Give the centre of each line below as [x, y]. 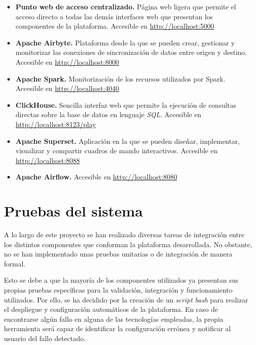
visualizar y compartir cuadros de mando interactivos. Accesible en [117, 151]
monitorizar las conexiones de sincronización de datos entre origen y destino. [131, 52]
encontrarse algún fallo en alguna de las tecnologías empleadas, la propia [114, 319]
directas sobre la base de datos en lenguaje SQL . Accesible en [109, 114]
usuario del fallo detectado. [45, 338]
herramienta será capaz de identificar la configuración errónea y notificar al [117, 328]
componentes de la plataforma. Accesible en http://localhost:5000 [115, 26]
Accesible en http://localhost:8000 [67, 62]
